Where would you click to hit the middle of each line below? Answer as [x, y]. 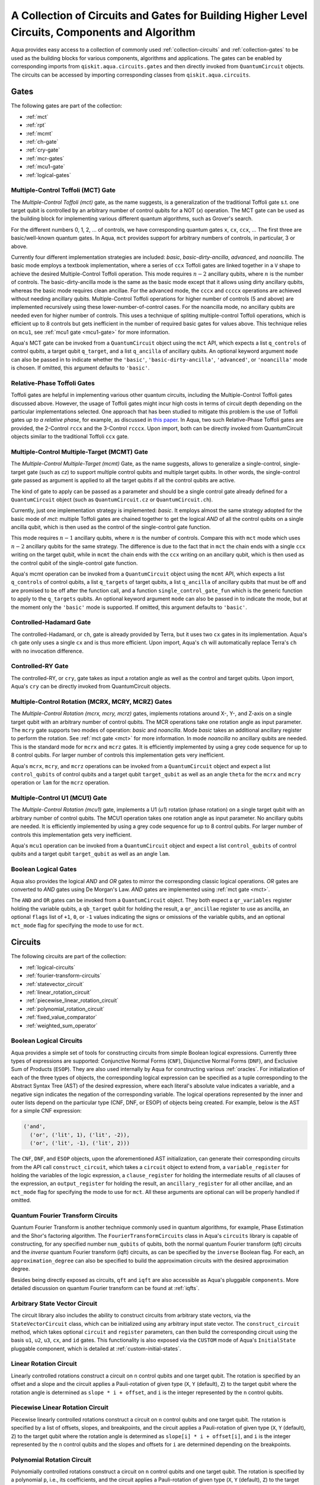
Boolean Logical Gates [44, 869]
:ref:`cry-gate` [43, 150]
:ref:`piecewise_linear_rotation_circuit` [72, 1000]
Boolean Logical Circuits [47, 1041]
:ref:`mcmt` [39, 133]
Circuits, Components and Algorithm [103, 32]
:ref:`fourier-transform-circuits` [64, 976]
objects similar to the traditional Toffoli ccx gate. [70, 437]
